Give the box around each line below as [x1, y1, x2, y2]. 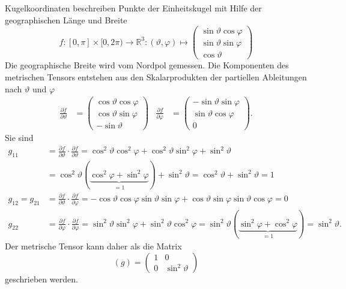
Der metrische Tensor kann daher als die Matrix [5, 240, 182, 252]
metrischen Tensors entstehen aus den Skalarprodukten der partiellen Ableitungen [5, 70, 307, 83]
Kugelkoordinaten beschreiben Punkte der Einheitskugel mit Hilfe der [5, 2, 262, 14]
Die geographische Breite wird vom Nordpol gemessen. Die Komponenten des [5, 59, 289, 71]
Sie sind [5, 131, 34, 144]
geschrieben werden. [5, 272, 78, 285]
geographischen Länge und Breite [5, 13, 127, 26]
